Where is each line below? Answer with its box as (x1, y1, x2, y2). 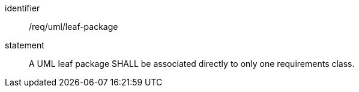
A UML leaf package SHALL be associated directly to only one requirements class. (29, 59, 355, 69)
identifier (5, 3, 40, 13)
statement (5, 40, 44, 50)
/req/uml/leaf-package (29, 22, 118, 32)
